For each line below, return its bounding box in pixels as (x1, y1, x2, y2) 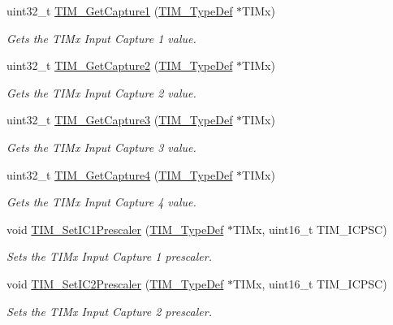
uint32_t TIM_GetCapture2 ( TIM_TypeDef (6, 57, 233, 74)
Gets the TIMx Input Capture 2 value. (6, 84, 196, 101)
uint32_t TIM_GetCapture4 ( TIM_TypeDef (6, 166, 233, 183)
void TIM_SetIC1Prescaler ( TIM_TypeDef (6, 220, 224, 237)
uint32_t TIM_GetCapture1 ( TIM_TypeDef (6, 2, 233, 19)
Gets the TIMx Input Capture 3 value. (6, 138, 196, 155)
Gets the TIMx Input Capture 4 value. (6, 193, 196, 210)
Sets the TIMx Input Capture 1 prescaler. (6, 248, 212, 265)
